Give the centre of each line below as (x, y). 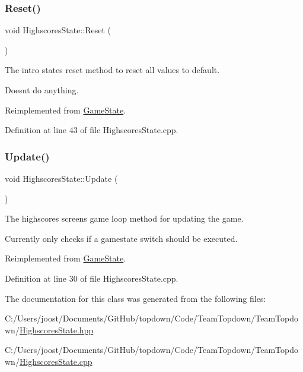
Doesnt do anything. (42, 90)
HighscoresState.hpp (56, 330)
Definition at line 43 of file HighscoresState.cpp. (92, 130)
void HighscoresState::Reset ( (58, 30)
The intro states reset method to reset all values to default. (112, 70)
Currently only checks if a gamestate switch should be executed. (121, 238)
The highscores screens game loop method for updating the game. (124, 218)
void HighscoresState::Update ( (61, 178)
